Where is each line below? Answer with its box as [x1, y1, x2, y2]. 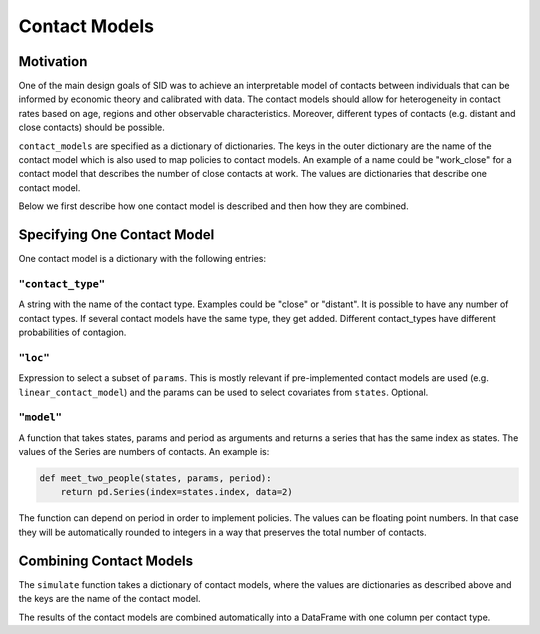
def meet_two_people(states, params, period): [39, 473, 272, 484]
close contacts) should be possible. [18, 121, 165, 134]
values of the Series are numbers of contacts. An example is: [18, 446, 270, 458]
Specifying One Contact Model [18, 226, 215, 243]
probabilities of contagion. [18, 326, 127, 339]
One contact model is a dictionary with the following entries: [18, 253, 267, 265]
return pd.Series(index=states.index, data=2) [60, 486, 294, 498]
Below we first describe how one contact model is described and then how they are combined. [18, 200, 409, 212]
